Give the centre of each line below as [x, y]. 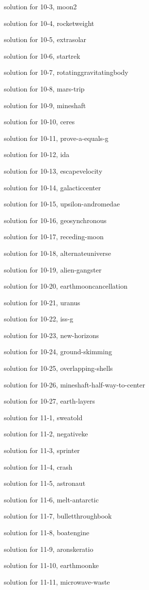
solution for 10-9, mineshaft [45, 105]
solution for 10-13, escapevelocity [53, 170]
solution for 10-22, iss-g [39, 319]
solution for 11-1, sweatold [43, 417]
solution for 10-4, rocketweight [49, 23]
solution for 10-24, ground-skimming [58, 352]
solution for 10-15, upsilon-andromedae [62, 204]
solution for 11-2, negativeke [46, 434]
